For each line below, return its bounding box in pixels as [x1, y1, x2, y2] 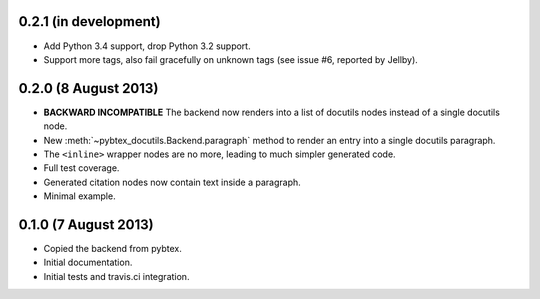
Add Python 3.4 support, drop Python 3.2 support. [43, 40, 251, 52]
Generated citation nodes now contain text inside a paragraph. [43, 176, 302, 188]
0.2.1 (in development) [18, 13, 161, 30]
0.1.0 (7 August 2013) [18, 216, 154, 233]
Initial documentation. [43, 256, 133, 269]
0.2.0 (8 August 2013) [18, 80, 159, 97]
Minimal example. [43, 190, 116, 202]
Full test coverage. [43, 162, 120, 174]
